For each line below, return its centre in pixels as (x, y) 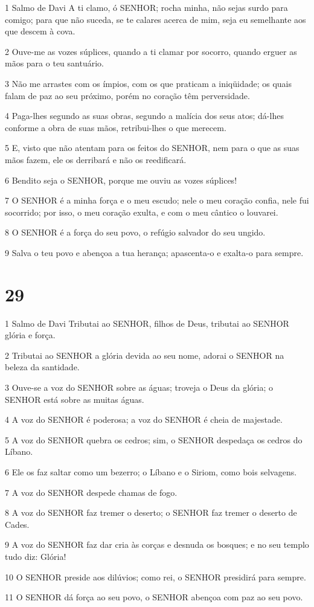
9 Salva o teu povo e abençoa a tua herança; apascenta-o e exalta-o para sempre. (154, 252)
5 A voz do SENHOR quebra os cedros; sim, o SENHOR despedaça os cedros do (154, 439)
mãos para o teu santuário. (54, 63)
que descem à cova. (40, 31)
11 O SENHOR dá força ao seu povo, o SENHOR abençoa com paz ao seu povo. (154, 597)
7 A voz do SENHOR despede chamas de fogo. (91, 492)
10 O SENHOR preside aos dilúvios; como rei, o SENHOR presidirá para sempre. (155, 576)
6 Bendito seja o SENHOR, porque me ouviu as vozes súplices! (121, 180)
